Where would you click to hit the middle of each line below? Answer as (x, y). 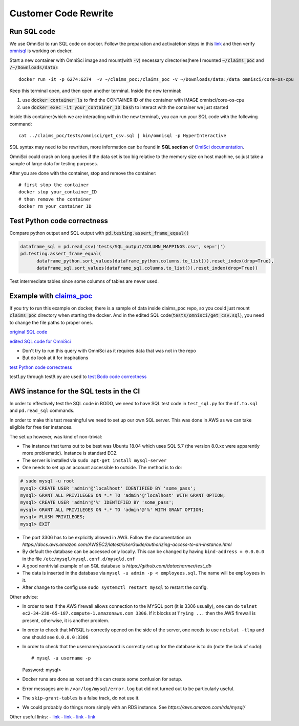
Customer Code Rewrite (61, 13)
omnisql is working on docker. (41, 51)
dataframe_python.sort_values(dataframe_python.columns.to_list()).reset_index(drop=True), (155, 261)
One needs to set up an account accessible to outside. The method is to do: (102, 468)
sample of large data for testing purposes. (54, 164)
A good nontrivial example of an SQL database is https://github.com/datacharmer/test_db (117, 566)
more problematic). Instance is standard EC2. (70, 453)
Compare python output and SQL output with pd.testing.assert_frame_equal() (99, 233)
